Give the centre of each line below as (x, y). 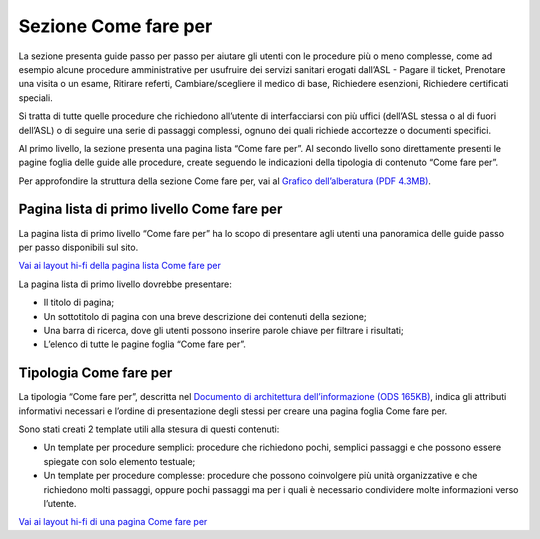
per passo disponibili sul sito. (78, 247)
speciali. (36, 97)
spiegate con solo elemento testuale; (119, 461)
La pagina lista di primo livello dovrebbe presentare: (125, 284)
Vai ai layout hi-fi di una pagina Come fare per (113, 522)
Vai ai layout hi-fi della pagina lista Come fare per (120, 266)
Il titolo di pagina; (79, 302)
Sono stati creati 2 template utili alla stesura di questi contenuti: (149, 429)
